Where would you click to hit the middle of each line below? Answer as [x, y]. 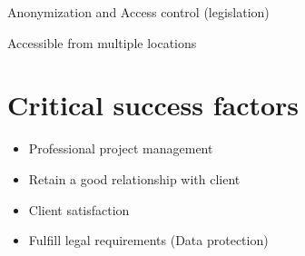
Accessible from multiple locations [102, 42]
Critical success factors [153, 105]
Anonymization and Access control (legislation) [138, 12]
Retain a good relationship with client [134, 178]
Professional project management [121, 148]
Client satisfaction [79, 209]
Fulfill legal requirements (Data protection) [148, 240]
